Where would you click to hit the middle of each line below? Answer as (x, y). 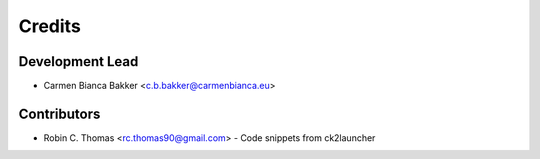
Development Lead (78, 61)
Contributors (59, 113)
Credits (50, 26)
